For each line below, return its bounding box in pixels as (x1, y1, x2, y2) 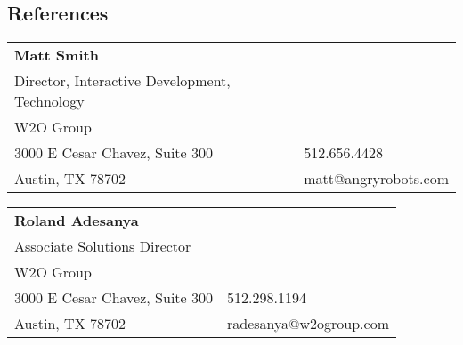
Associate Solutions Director (14, 236, 191, 257)
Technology (14, 91, 85, 112)
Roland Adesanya (14, 210, 139, 231)
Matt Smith (14, 44, 99, 66)
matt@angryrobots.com (304, 168, 449, 189)
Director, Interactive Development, (14, 70, 231, 92)
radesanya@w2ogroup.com (227, 313, 389, 334)
